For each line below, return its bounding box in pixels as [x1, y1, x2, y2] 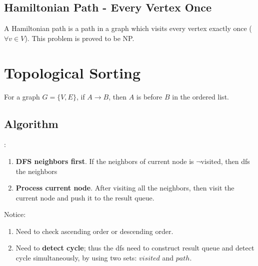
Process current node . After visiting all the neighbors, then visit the [15, 182, 234, 193]
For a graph [4, 91, 40, 101]
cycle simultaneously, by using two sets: [15, 252, 137, 263]
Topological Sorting [4, 62, 141, 82]
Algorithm [4, 115, 58, 131]
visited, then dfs [200, 155, 250, 166]
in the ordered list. [172, 91, 229, 101]
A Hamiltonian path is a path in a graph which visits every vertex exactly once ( [4, 23, 252, 33]
